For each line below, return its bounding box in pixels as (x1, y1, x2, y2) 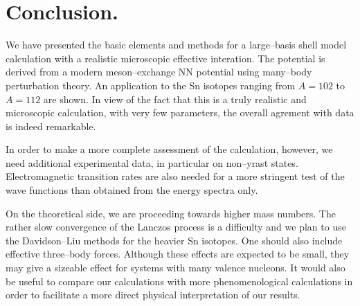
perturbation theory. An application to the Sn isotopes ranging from (6, 78, 296, 92)
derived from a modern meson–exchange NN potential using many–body (6, 64, 312, 79)
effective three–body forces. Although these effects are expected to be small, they (6, 246, 350, 261)
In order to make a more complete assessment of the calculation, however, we (6, 142, 333, 156)
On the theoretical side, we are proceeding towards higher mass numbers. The (6, 206, 336, 220)
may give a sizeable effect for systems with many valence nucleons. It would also (6, 260, 345, 275)
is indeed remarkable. (6, 118, 96, 133)
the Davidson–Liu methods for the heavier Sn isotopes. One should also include (6, 233, 343, 247)
